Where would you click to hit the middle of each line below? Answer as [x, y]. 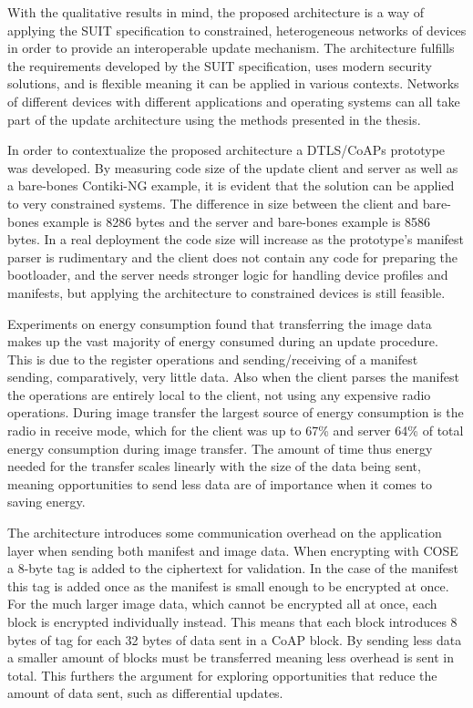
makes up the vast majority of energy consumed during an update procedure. [223, 341]
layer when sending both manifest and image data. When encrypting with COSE [233, 550]
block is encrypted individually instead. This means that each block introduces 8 [232, 621]
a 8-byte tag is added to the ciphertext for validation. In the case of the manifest [233, 568]
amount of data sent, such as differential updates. [145, 693]
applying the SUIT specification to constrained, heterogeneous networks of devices [237, 30]
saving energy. [46, 502]
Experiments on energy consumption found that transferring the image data [220, 323]
